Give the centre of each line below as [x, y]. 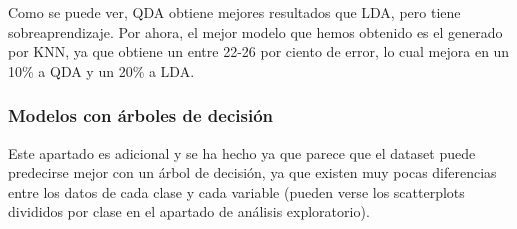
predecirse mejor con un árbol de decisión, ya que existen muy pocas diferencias [252, 172]
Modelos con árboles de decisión [140, 115]
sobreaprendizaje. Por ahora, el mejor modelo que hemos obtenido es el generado [255, 31]
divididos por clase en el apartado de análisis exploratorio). [189, 211]
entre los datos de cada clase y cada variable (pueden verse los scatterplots [236, 191]
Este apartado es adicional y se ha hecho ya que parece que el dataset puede [242, 152]
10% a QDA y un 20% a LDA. [101, 70]
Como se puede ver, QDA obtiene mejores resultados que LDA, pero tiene [234, 12]
